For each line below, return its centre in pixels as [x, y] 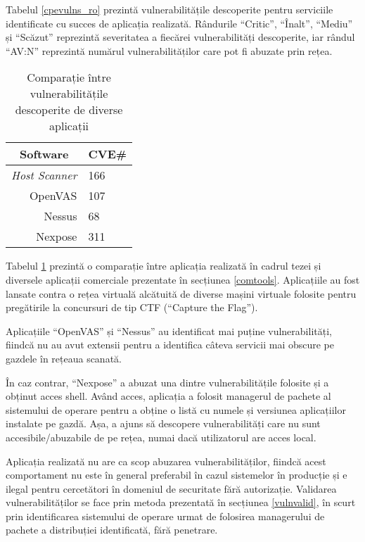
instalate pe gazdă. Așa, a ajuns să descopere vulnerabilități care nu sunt [163, 423]
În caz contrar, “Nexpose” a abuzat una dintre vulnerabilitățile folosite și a [167, 382]
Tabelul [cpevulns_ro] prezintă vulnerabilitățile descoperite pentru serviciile [169, 9]
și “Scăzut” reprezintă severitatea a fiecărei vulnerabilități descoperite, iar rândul [180, 37]
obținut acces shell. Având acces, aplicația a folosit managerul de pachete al [168, 396]
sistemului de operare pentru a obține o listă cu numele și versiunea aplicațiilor [176, 409]
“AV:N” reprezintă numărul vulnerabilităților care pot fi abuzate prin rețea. [169, 50]
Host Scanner [44, 175]
